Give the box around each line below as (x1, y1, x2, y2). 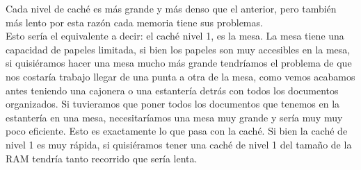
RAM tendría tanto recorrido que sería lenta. (6, 151, 198, 165)
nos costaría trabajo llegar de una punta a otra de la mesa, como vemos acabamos (6, 69, 355, 83)
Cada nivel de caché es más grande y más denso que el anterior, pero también (6, 1, 337, 15)
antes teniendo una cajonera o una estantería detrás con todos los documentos (6, 83, 339, 97)
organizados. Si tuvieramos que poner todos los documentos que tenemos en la (6, 96, 340, 111)
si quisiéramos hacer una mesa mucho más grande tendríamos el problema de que (6, 56, 352, 70)
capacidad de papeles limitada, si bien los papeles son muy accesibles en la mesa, (6, 42, 351, 56)
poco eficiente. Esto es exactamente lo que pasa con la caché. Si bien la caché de (6, 124, 348, 138)
